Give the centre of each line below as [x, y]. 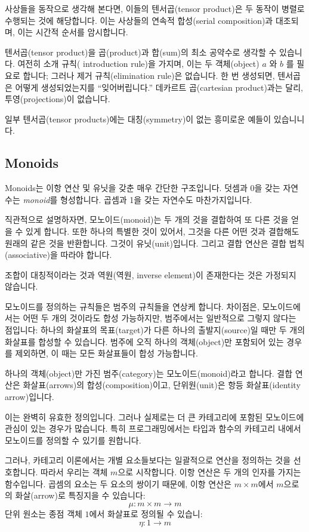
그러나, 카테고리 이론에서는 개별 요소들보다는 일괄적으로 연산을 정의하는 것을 [148, 460]
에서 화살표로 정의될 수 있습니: [146, 513]
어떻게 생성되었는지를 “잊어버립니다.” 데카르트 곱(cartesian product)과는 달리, [159, 87]
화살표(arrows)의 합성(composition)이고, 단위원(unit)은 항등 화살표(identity [162, 385]
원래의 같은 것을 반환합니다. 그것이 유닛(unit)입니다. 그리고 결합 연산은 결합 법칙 [155, 243]
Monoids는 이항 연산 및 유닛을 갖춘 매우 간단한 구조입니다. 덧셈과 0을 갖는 [143, 188]
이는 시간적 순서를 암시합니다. [73, 32]
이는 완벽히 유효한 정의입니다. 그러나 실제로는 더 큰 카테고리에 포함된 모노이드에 [154, 416]
